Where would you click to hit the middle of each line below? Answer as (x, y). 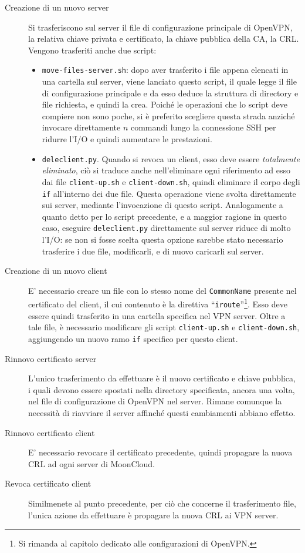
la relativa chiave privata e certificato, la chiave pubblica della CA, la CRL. (164, 38)
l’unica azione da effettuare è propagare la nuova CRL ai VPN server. (153, 515)
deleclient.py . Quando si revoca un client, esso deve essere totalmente (171, 158)
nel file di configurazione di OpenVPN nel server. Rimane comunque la (155, 401)
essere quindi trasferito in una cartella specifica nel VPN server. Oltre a (157, 315)
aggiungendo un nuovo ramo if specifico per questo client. (133, 338)
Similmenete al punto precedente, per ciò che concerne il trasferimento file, (162, 503)
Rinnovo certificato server (51, 358)
